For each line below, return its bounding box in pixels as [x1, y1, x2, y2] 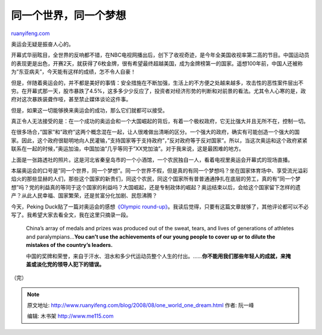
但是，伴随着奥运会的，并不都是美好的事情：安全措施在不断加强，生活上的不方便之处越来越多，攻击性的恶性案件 [11, 79, 288, 86]
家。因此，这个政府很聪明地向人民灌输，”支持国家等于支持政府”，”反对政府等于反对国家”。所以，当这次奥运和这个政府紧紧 [11, 137, 308, 144]
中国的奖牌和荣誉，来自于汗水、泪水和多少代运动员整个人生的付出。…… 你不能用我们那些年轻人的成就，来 [26, 252, 286, 259]
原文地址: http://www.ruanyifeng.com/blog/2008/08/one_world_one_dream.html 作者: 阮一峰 [27, 302, 255, 309]
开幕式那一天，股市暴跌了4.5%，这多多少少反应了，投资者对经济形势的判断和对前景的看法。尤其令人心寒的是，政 [26, 87, 306, 95]
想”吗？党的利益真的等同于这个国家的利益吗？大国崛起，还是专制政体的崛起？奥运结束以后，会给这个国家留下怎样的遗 [11, 183, 301, 190]
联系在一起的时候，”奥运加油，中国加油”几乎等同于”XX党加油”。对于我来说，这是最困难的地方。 [11, 145, 244, 152]
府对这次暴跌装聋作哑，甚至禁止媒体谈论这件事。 [11, 96, 131, 103]
